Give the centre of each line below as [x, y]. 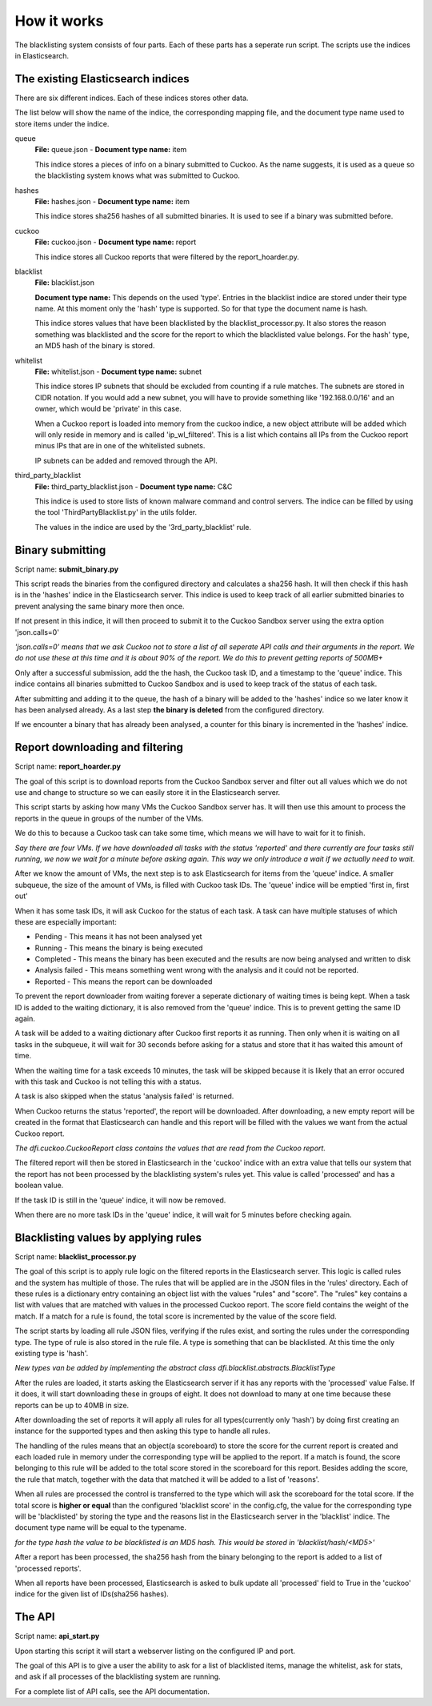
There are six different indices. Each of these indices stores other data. [132, 98]
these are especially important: [66, 921]
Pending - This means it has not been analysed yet [118, 937]
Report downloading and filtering [99, 747]
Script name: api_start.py [57, 1636]
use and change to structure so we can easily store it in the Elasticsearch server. [148, 793]
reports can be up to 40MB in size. [72, 1405]
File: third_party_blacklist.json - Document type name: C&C [134, 486]
